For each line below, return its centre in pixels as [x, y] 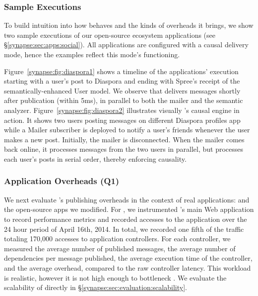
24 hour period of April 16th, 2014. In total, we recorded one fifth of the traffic [124, 229]
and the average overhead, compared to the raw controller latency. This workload [128, 267]
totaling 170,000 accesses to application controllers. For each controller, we [117, 239]
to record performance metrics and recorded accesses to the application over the [126, 219]
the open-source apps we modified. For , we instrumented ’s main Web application [129, 209]
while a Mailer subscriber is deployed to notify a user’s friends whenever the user [127, 130]
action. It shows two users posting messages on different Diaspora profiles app [122, 120]
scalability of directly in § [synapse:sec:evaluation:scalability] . [96, 287]
